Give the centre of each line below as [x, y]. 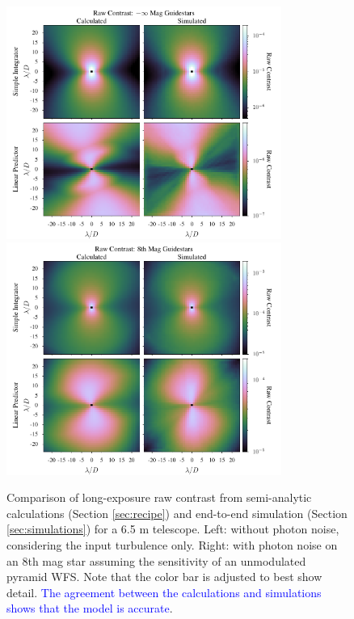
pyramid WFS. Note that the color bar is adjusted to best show [164, 577]
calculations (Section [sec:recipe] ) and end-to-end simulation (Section [177, 513]
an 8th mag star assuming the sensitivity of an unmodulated [156, 560]
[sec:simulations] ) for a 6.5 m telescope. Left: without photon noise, [173, 529]
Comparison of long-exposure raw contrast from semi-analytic [159, 497]
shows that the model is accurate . [90, 608]
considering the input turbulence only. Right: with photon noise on [172, 545]
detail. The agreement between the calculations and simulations [164, 592]
